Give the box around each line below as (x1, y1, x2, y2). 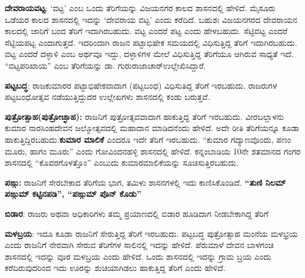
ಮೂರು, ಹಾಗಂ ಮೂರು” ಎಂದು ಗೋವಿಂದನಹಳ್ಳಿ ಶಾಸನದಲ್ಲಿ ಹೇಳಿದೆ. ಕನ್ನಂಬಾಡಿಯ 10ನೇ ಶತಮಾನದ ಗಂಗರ (5, 145, 301, 157)
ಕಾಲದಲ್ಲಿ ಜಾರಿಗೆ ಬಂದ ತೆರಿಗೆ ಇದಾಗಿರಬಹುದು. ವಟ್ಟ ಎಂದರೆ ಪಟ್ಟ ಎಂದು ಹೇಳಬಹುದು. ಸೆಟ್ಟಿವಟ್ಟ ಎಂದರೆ (5, 25, 288, 37)
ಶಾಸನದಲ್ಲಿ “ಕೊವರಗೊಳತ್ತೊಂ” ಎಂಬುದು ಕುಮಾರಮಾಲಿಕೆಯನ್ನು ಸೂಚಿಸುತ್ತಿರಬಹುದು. (5, 156, 238, 169)
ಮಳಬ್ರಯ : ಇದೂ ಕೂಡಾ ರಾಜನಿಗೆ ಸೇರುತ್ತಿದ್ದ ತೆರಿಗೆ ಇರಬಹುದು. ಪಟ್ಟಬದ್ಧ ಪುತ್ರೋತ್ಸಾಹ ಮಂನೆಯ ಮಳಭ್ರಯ (5, 227, 298, 239)
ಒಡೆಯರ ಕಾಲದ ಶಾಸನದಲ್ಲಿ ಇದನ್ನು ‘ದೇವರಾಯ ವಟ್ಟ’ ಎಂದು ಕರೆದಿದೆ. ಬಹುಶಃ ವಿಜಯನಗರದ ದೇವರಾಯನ (5, 13, 297, 25)
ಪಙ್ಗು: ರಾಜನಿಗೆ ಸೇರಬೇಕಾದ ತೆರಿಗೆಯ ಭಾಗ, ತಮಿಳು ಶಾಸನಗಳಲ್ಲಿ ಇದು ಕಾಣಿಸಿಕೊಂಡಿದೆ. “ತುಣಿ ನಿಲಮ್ (5, 176, 286, 188)
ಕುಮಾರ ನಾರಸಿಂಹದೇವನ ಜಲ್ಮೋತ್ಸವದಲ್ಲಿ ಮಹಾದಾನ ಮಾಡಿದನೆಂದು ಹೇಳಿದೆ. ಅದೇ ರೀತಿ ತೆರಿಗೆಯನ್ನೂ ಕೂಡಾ (5, 122, 300, 134)
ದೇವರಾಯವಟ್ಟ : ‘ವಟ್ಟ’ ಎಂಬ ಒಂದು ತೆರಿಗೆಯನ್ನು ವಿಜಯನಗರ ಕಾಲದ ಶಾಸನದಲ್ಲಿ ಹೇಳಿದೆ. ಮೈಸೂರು (5, 2, 276, 14)
